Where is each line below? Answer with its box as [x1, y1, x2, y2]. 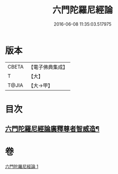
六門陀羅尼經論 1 [5, 164, 38, 170]
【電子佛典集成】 [28, 64, 68, 70]
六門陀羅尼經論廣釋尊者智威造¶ [5, 125, 100, 133]
